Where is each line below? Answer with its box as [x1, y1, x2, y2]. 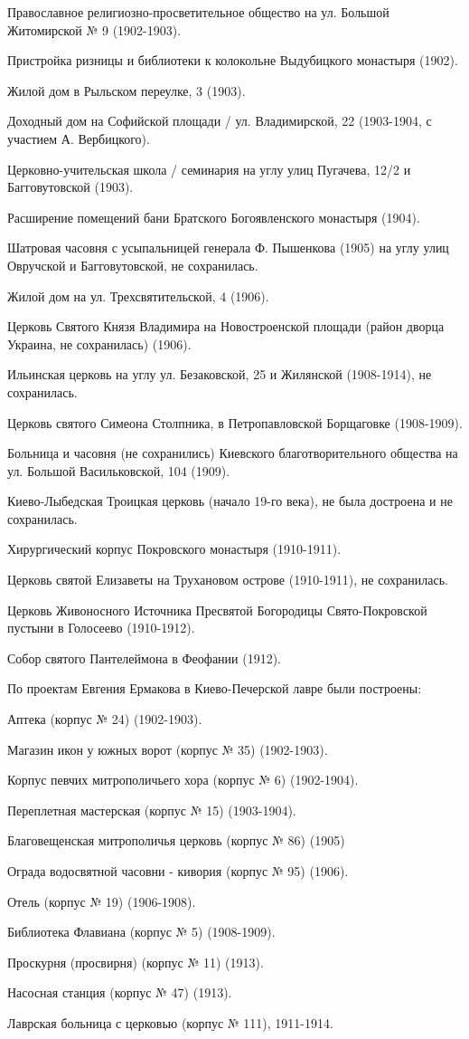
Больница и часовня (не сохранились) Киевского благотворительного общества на [7, 443, 458, 462]
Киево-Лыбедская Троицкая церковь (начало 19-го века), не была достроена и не [7, 491, 453, 510]
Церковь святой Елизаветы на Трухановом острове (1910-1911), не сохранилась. [7, 570, 448, 589]
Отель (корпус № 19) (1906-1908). [7, 891, 196, 910]
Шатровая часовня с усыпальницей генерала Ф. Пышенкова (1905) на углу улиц [7, 238, 449, 257]
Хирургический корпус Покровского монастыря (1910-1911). [7, 539, 342, 558]
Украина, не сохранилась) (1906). [7, 334, 192, 353]
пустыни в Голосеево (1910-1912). [7, 618, 195, 637]
